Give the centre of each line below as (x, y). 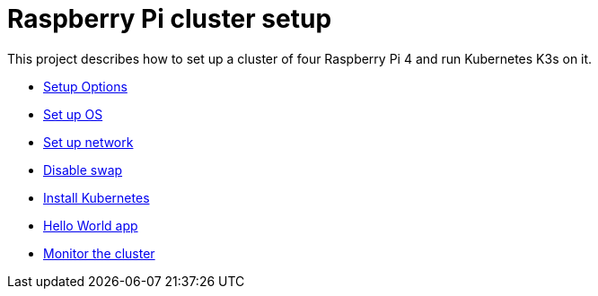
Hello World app (91, 225)
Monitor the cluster (99, 253)
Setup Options (85, 86)
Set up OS (73, 114)
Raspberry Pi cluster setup (170, 19)
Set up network (88, 142)
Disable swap (83, 170)
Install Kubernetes (97, 197)
